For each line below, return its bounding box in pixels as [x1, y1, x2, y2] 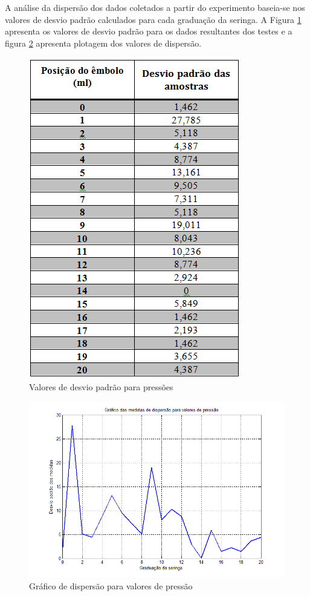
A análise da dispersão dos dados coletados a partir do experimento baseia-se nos [5, 1, 305, 13]
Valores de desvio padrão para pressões [29, 380, 173, 393]
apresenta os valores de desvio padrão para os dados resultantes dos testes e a [5, 25, 292, 38]
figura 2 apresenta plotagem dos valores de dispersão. [5, 36, 202, 49]
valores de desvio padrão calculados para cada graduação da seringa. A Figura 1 [5, 13, 302, 25]
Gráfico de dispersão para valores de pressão [29, 580, 193, 592]
